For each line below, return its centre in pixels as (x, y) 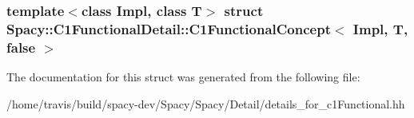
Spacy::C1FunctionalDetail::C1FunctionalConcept (169, 28)
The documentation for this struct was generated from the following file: (183, 77)
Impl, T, (380, 28)
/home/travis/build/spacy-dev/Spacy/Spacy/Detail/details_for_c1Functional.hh (206, 103)
